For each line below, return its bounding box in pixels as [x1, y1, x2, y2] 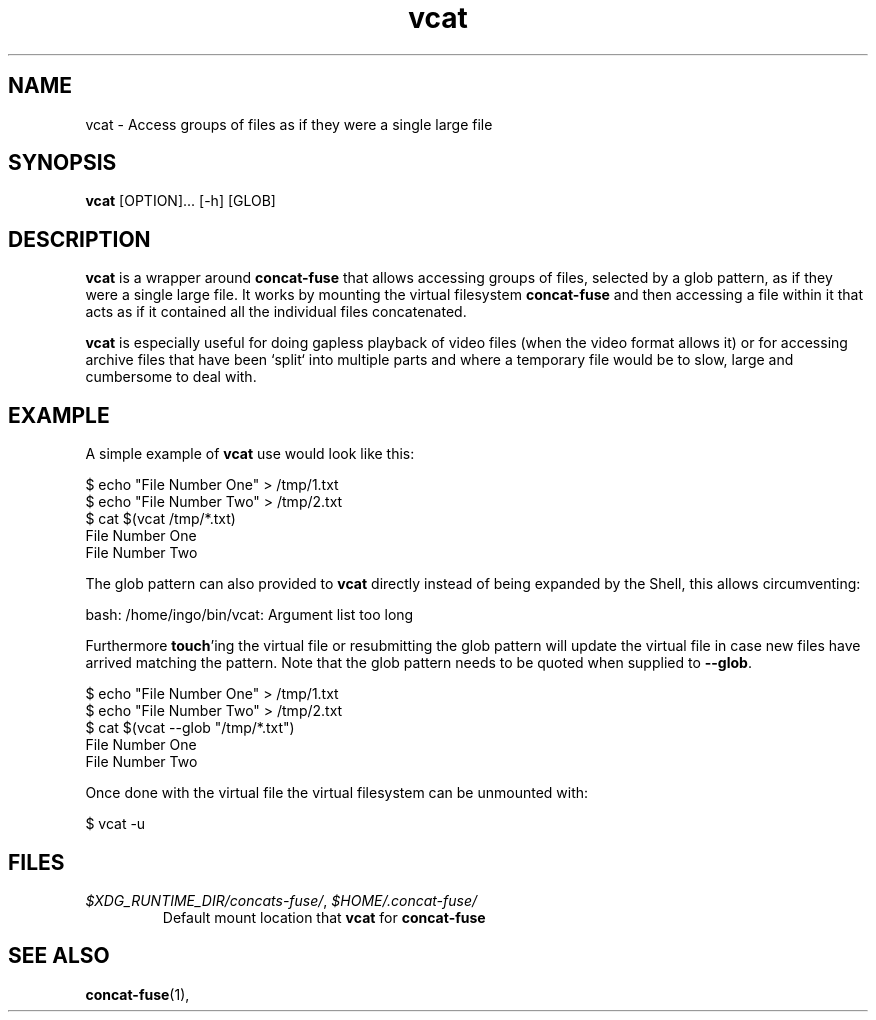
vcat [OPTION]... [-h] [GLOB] [85, 192, 276, 210]
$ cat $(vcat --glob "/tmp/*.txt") [85, 719, 295, 737]
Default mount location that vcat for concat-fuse [162, 908, 486, 926]
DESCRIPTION [8, 226, 151, 252]
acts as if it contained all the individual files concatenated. [85, 303, 467, 321]
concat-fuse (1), [85, 985, 190, 1003]
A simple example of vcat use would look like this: [85, 445, 415, 463]
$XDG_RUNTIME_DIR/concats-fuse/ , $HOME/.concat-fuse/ [85, 891, 478, 909]
